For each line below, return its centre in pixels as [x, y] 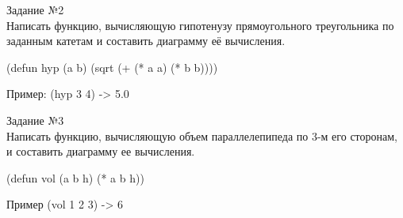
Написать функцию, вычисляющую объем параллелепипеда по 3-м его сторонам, [202, 135]
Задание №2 [35, 9]
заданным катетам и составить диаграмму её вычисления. [146, 41]
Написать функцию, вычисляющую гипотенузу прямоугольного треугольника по [200, 25]
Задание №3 [35, 120]
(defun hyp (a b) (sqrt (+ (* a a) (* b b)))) [112, 67]
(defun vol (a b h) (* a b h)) [75, 177]
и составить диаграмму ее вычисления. [101, 151]
